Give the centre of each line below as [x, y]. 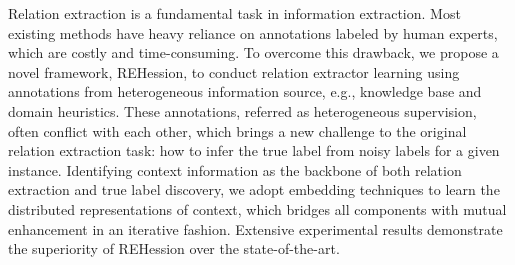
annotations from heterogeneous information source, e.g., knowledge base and [245, 91]
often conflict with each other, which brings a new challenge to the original [237, 130]
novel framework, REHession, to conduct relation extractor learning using [234, 71]
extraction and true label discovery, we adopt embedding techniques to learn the [254, 189]
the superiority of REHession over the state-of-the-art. [174, 248]
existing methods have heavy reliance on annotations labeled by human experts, [253, 32]
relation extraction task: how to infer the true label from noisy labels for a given [254, 150]
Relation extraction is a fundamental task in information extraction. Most [234, 13]
